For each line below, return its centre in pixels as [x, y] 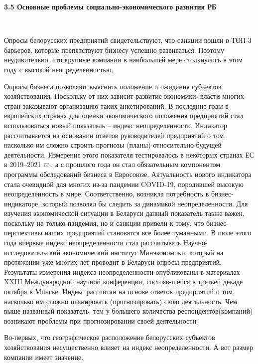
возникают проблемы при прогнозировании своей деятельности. [101, 320]
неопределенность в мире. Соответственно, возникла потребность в [107, 194]
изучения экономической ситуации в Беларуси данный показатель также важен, [124, 213]
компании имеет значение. [44, 357]
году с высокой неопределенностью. [59, 69]
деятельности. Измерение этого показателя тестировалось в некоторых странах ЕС [129, 154]
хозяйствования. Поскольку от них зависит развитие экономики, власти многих [124, 96]
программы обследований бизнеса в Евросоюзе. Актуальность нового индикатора [128, 174]
